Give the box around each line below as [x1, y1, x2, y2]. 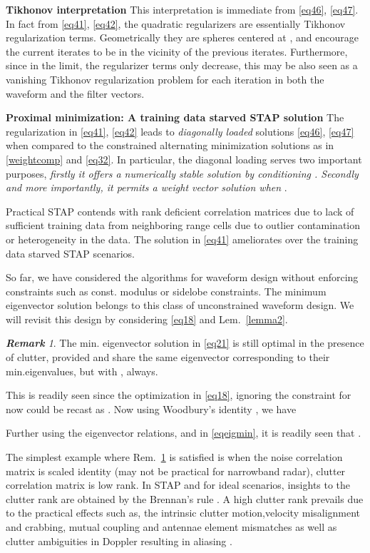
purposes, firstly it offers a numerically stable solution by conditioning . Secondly [6, 166, 359, 181]
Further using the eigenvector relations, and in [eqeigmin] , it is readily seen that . [6, 425, 361, 440]
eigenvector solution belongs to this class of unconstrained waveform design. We [6, 298, 354, 313]
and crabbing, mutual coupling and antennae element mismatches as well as [6, 519, 337, 534]
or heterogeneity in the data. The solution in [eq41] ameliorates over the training [6, 231, 359, 246]
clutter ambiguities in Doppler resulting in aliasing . [6, 533, 232, 548]
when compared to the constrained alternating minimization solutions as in [6, 138, 334, 153]
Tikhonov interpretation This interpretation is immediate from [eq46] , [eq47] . [6, 2, 359, 16]
